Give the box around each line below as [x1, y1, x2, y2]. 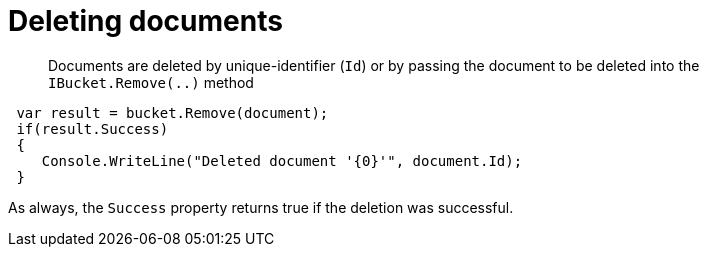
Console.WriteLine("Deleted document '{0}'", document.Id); [41, 152, 523, 169]
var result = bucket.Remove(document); [16, 104, 329, 121]
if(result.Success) [16, 120, 169, 137]
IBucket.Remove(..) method [48, 73, 254, 91]
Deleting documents [8, 4, 283, 38]
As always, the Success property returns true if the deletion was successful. [8, 198, 514, 216]
